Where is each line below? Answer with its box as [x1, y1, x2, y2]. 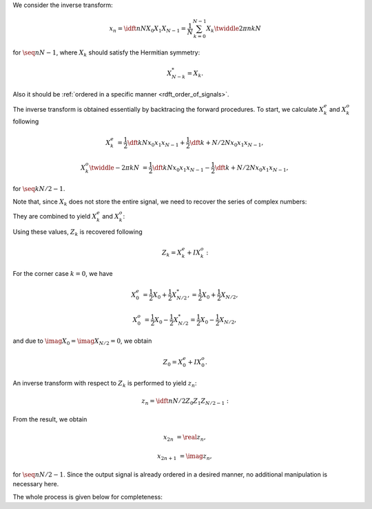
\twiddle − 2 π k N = [89, 163, 148, 172]
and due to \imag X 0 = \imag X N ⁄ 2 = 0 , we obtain [12, 337, 152, 347]
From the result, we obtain [12, 415, 87, 423]
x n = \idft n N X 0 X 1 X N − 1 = [109, 25, 187, 34]
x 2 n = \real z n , [163, 433, 206, 443]
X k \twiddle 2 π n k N [206, 25, 262, 34]
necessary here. [12, 480, 59, 488]
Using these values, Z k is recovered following [12, 228, 143, 237]
